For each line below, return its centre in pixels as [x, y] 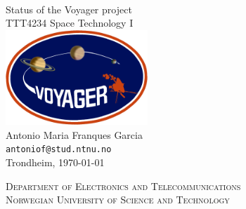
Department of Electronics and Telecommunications [123, 186]
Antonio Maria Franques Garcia [74, 134]
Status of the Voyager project [69, 9]
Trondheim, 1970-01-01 [55, 162]
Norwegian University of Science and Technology [118, 200]
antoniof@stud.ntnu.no [59, 150]
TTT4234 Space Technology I [70, 23]
